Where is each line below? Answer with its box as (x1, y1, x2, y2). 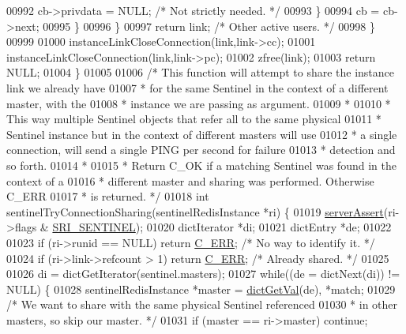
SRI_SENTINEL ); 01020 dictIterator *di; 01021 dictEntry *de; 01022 (52, 219, 392, 235)
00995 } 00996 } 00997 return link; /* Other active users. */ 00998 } (43, 17, 375, 34)
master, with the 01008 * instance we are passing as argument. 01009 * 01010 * (6, 95, 391, 111)
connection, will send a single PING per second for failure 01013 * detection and (6, 141, 396, 158)
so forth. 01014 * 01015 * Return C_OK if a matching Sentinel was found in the (6, 156, 397, 173)
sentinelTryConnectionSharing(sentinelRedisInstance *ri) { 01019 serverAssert (6, 203, 384, 220)
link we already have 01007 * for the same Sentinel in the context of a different (6, 79, 389, 96)
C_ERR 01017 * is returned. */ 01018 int (6, 188, 209, 205)
